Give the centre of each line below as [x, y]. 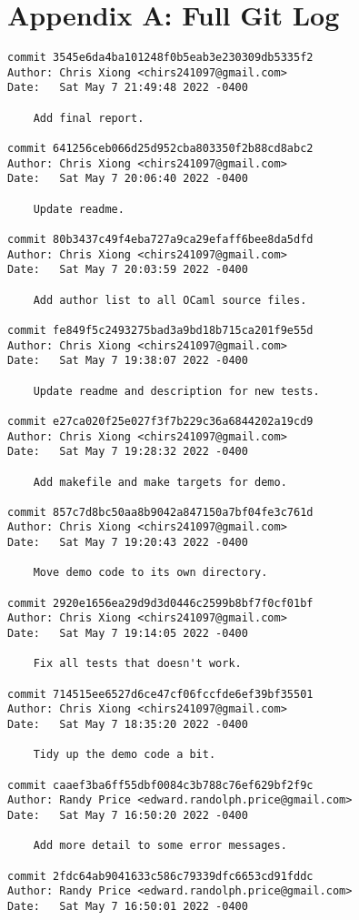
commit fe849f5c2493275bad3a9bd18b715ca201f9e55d [160, 330]
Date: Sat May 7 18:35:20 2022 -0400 [128, 724]
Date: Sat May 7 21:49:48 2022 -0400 [128, 88]
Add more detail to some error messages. [160, 846]
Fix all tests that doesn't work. [137, 664]
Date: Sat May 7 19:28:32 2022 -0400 [128, 452]
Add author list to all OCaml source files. [170, 300]
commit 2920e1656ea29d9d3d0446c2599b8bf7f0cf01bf [160, 603]
